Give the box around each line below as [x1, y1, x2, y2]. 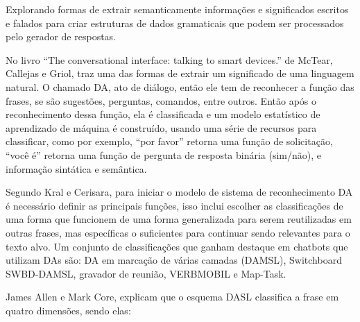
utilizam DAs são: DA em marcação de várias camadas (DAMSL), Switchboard [6, 253, 342, 267]
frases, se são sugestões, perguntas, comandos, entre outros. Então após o [6, 93, 316, 108]
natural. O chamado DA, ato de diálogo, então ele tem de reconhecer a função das [6, 79, 354, 94]
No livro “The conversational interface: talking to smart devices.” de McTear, [6, 52, 333, 67]
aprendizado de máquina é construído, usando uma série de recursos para [6, 120, 317, 135]
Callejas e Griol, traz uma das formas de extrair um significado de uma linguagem [6, 66, 354, 80]
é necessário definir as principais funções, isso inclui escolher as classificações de [6, 198, 343, 212]
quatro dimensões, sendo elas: [6, 303, 131, 317]
